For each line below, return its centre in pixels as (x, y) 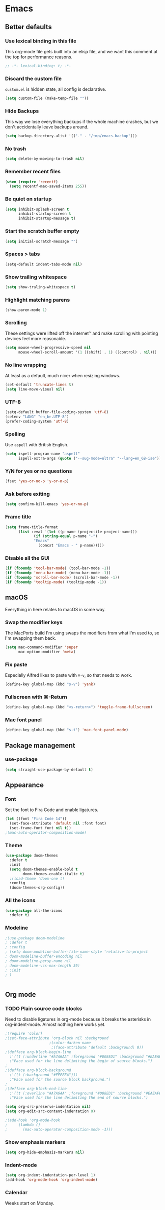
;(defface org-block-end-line (36, 1089)
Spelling (15, 434)
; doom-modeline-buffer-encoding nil (44, 956)
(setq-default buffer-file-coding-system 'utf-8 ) (57, 412)
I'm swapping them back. (31, 638)
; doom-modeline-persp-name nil (38, 961)
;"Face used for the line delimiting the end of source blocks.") (79, 1098)
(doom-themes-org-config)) (37, 888)
